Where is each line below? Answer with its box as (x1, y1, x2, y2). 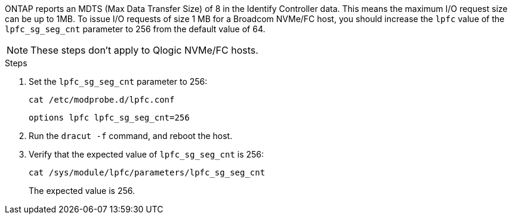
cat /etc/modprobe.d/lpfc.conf (29, 95, 175, 104)
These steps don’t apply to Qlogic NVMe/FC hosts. (30, 44, 258, 56)
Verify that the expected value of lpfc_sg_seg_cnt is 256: (29, 149, 264, 159)
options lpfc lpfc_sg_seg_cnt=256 (29, 113, 190, 122)
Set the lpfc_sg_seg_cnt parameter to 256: (29, 76, 208, 87)
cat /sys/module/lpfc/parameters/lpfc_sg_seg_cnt (29, 168, 266, 177)
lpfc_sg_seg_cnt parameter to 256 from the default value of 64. (5, 24, 266, 34)
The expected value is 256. (29, 186, 135, 196)
